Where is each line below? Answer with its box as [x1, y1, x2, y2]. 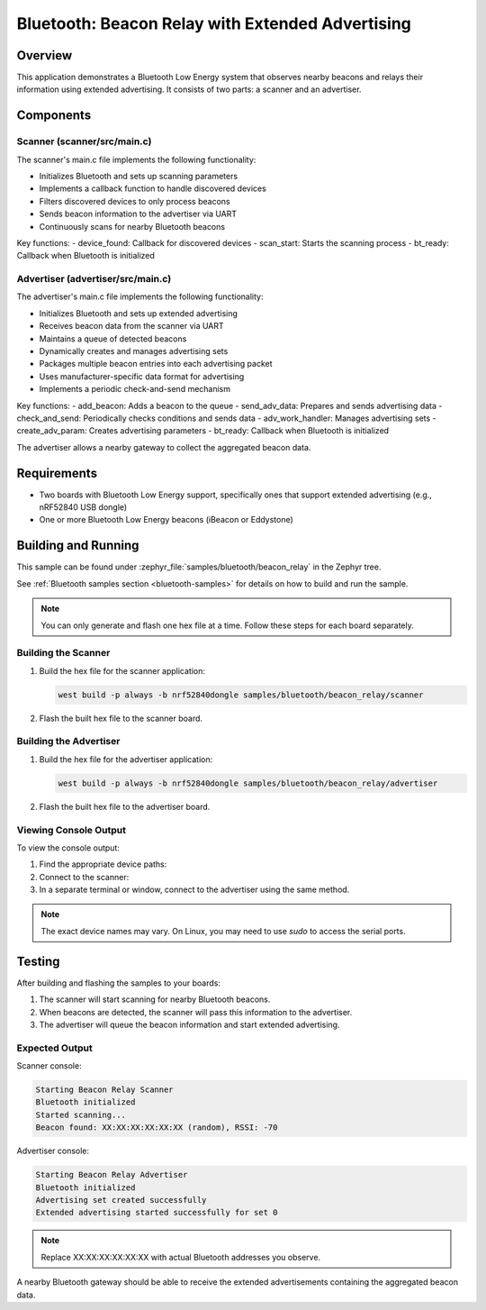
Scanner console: [16, 1060, 82, 1071]
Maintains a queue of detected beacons [39, 333, 187, 344]
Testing [16, 953, 60, 969]
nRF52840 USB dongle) [39, 502, 128, 513]
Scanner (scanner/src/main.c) [16, 135, 152, 148]
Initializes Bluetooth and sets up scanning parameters [39, 171, 238, 181]
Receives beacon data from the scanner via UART [39, 321, 224, 332]
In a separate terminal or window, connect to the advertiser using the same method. [39, 884, 350, 896]
